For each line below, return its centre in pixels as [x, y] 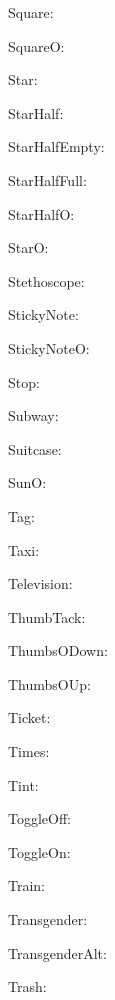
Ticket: [29, 717]
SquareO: [36, 45]
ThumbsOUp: [49, 683]
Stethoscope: [46, 280]
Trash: [27, 986]
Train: [27, 885]
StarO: [28, 247]
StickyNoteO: [49, 347]
